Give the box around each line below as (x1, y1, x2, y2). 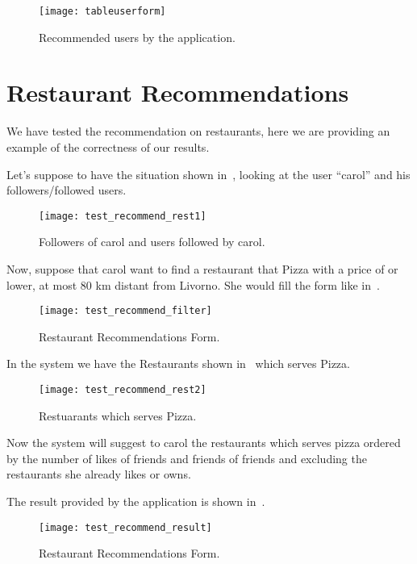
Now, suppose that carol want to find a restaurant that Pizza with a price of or (6, 261, 398, 277)
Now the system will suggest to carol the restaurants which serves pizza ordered (6, 434, 401, 451)
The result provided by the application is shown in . (6, 493, 265, 510)
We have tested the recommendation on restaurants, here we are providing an (6, 123, 390, 140)
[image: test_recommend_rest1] (39, 210, 206, 222)
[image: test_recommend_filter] (39, 305, 212, 317)
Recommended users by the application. (39, 28, 236, 45)
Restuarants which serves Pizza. (39, 407, 197, 424)
